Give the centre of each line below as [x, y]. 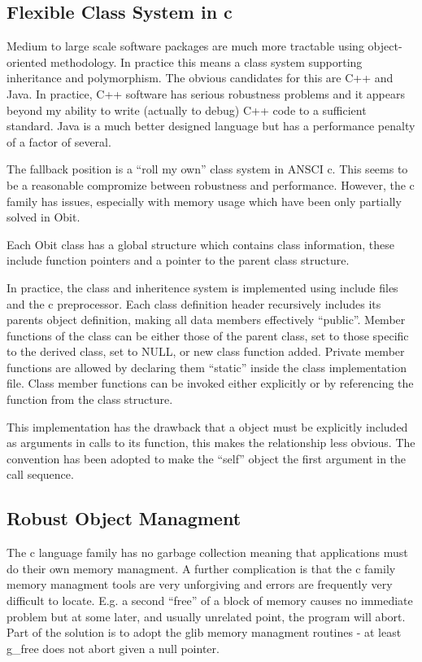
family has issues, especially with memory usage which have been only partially [204, 201]
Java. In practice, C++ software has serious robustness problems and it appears [206, 93]
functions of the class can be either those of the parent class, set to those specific [208, 335]
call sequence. [40, 474]
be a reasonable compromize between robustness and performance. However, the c [211, 184]
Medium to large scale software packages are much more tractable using [185, 46]
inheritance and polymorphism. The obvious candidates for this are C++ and [200, 78]
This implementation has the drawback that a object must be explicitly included [207, 426]
